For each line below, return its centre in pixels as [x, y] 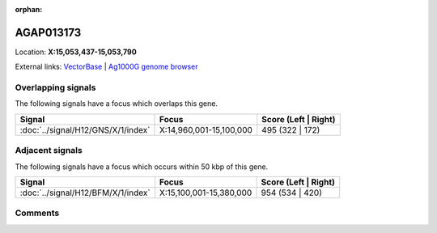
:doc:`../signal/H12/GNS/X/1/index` [85, 129]
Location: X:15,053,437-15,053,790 [76, 52]
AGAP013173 [48, 32]
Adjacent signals [49, 150]
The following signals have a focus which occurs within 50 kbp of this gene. [142, 167]
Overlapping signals [55, 87]
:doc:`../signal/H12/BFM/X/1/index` [85, 193]
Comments [37, 213]
